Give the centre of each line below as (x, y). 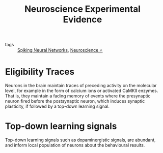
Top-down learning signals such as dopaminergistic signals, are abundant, (80, 140)
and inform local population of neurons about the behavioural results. (75, 145)
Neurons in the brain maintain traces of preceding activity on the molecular (81, 86)
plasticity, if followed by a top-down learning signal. (57, 106)
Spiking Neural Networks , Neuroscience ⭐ (60, 50)
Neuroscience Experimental (82, 9)
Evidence (82, 19)
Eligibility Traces (40, 72)
